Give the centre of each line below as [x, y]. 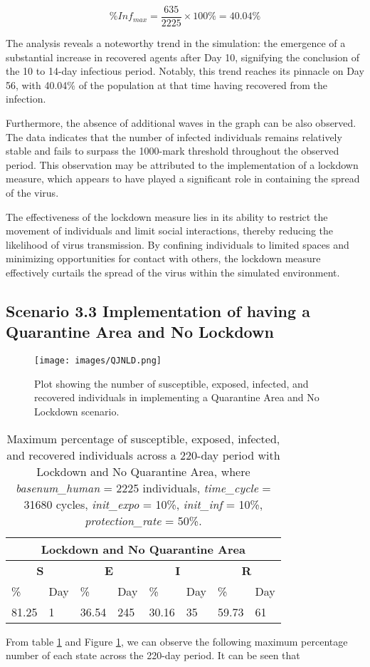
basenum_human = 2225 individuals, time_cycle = [143, 487]
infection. [26, 99]
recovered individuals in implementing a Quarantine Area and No [177, 397]
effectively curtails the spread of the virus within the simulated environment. [173, 272]
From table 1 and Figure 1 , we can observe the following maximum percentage [177, 641]
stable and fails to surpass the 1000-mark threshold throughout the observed [173, 151]
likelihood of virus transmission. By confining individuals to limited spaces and [178, 244]
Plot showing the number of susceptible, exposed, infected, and [171, 383]
